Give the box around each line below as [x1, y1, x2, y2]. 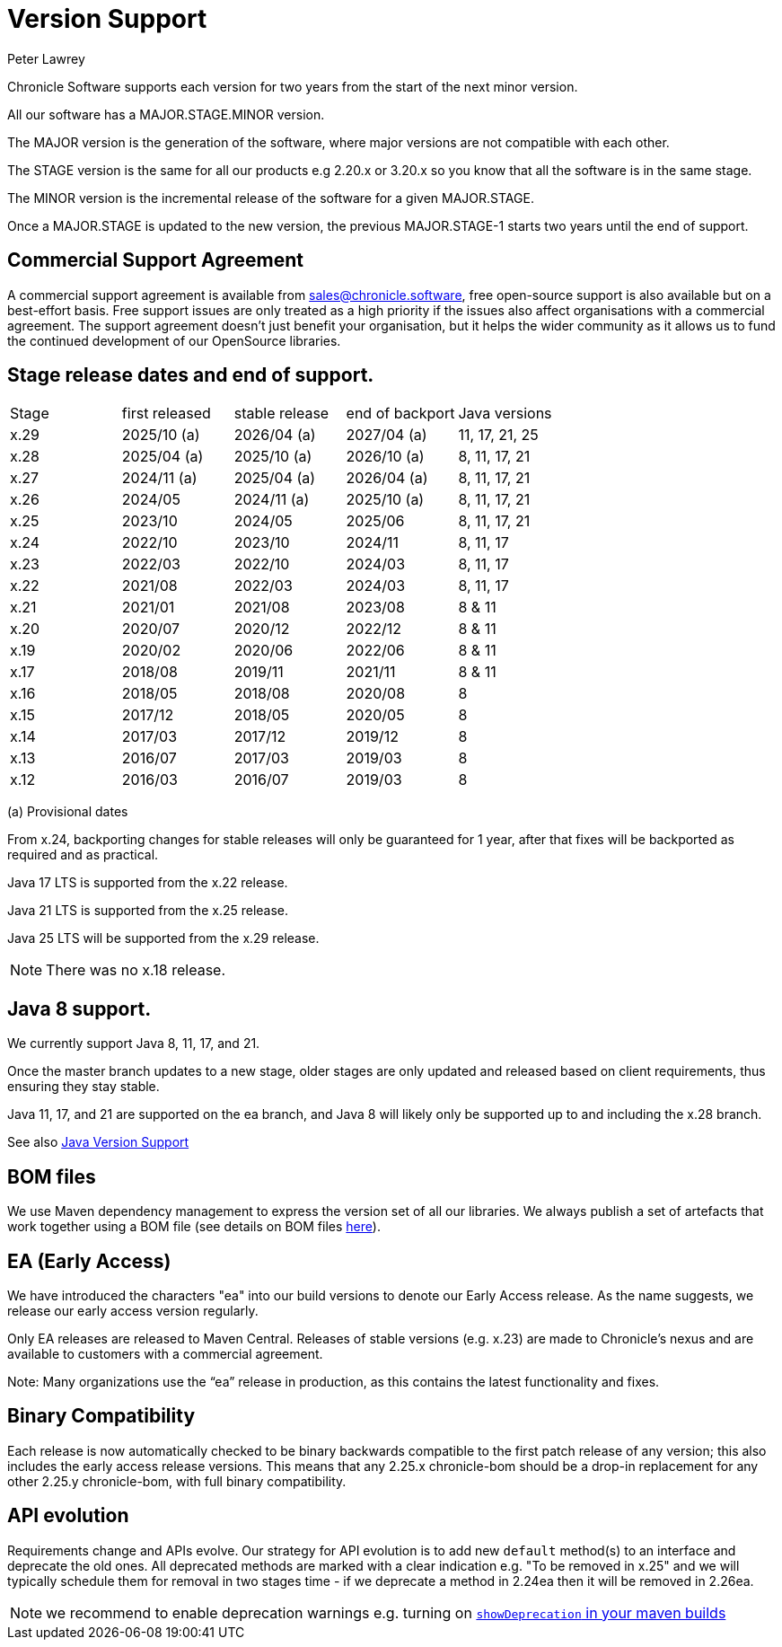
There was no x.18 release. [46, 961, 226, 980]
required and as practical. [7, 847, 159, 863]
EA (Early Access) [7, 1249, 171, 1273]
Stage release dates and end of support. [7, 364, 374, 387]
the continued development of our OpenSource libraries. [7, 332, 341, 348]
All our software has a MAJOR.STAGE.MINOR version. [7, 106, 325, 122]
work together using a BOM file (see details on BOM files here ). [7, 1219, 381, 1235]
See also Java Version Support [7, 1134, 189, 1150]
